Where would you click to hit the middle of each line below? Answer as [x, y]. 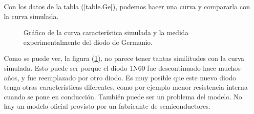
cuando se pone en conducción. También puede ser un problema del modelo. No [123, 96]
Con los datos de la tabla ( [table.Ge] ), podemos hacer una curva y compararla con [127, 6]
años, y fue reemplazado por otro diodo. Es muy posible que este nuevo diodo [120, 77]
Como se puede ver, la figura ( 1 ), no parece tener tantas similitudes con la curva [124, 58]
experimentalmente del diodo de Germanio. [88, 42]
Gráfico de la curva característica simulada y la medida [106, 32]
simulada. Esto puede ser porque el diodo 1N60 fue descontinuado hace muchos [122, 67]
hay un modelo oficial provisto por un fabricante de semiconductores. [107, 106]
